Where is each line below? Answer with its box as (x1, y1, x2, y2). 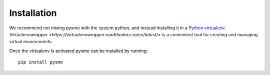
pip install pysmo (18, 60, 63, 65)
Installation (9, 7, 57, 18)
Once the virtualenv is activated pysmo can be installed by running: (9, 48, 148, 54)
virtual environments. (9, 39, 53, 45)
